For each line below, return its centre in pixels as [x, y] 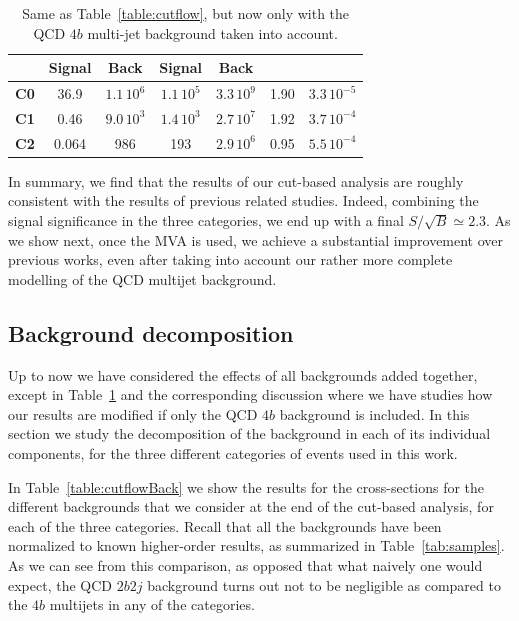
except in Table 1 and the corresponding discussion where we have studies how [250, 394]
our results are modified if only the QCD [133, 413]
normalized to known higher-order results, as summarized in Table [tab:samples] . [256, 545]
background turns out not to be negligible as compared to [324, 584]
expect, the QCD [60, 584]
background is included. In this [374, 413]
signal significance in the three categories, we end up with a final [206, 220]
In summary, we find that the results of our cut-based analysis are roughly [236, 180]
